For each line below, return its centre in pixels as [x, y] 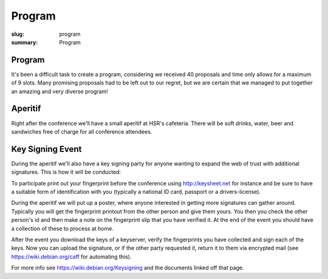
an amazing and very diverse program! [60, 91]
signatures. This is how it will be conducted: [66, 172]
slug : [18, 34]
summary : [25, 42]
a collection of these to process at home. [62, 229]
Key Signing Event [46, 149]
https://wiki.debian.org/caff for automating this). [71, 257]
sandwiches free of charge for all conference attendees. [82, 131]
